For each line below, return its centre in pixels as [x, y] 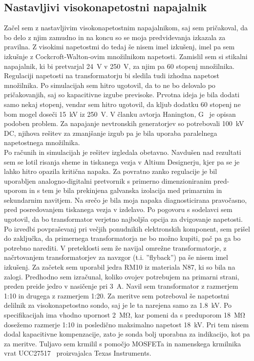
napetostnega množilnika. [42, 142]
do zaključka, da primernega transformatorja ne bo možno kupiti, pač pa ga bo [122, 238]
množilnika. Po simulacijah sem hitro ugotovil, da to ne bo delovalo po [110, 85]
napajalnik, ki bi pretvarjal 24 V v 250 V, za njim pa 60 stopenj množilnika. [119, 66]
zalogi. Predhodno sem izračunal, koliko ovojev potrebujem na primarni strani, [122, 276]
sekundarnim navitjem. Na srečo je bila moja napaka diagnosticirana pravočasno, [126, 200]
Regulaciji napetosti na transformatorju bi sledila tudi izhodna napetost [112, 75]
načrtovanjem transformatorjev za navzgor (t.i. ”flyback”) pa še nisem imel [116, 257]
